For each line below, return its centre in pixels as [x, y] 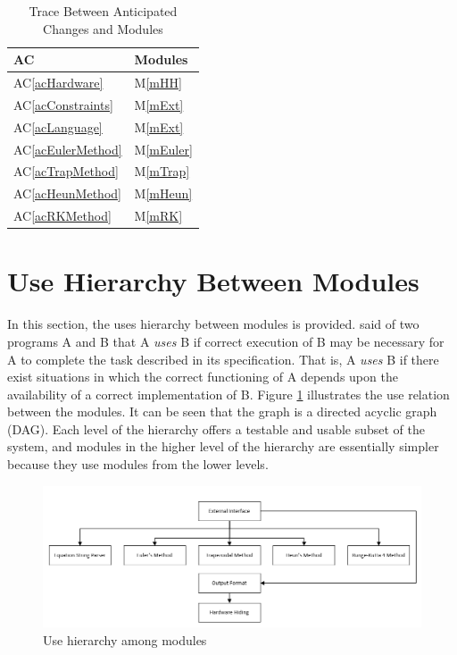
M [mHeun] [163, 193]
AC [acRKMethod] [62, 216]
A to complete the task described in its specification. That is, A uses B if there [223, 359]
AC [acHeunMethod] [67, 193]
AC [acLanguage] [58, 126]
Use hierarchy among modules [125, 639]
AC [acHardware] [58, 83]
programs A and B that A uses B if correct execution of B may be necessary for [226, 341]
